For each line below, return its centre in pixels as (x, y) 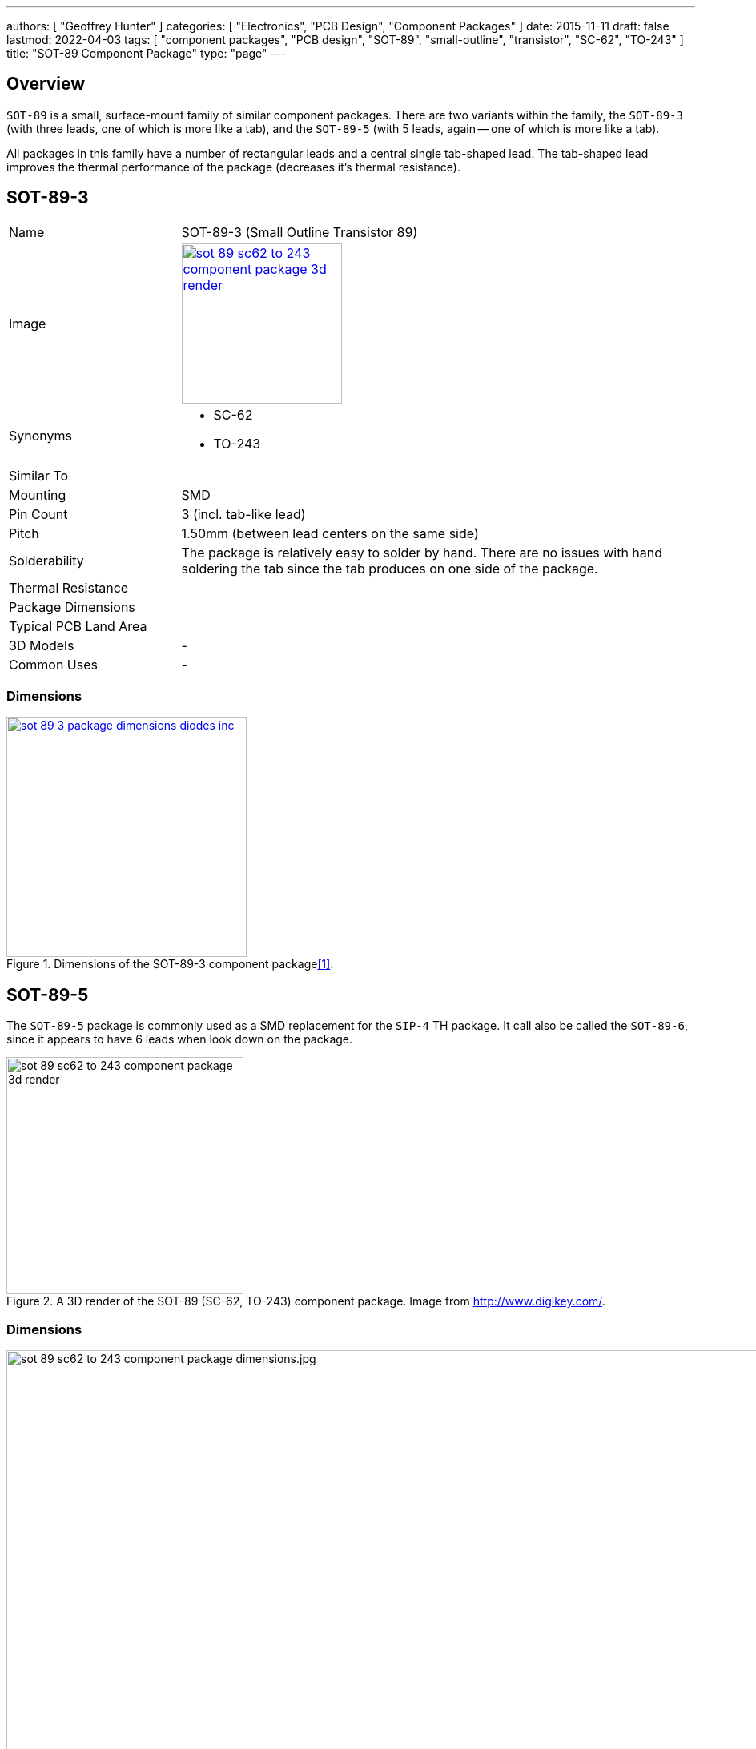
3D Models (42, 645)
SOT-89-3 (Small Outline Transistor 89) (300, 232)
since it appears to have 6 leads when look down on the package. (180, 1039)
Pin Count (38, 514)
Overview (46, 84)
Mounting (38, 495)
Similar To (39, 475)
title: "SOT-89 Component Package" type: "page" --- (146, 53)
